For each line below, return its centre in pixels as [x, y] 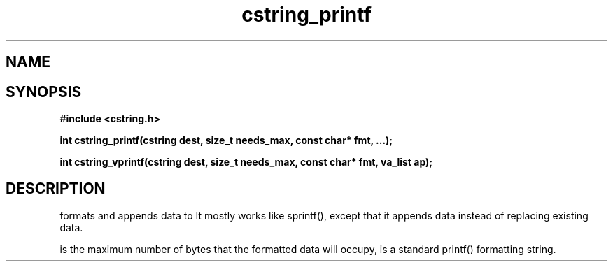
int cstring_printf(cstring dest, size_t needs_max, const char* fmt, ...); [226, 140]
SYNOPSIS [44, 92]
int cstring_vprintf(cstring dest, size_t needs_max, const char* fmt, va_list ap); [246, 162]
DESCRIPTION [56, 189]
